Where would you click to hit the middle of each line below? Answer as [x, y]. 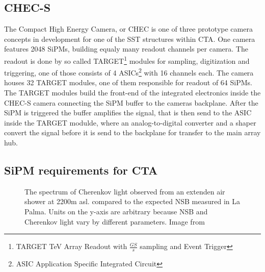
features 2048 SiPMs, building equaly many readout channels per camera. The [126, 49]
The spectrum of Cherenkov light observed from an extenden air [125, 191]
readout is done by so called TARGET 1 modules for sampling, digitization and [127, 60]
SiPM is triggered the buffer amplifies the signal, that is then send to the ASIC [128, 113]
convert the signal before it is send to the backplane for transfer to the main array [132, 132]
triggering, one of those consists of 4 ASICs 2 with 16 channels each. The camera [129, 72]
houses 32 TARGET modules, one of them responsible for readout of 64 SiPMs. [128, 82]
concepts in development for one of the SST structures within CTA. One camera [130, 39]
